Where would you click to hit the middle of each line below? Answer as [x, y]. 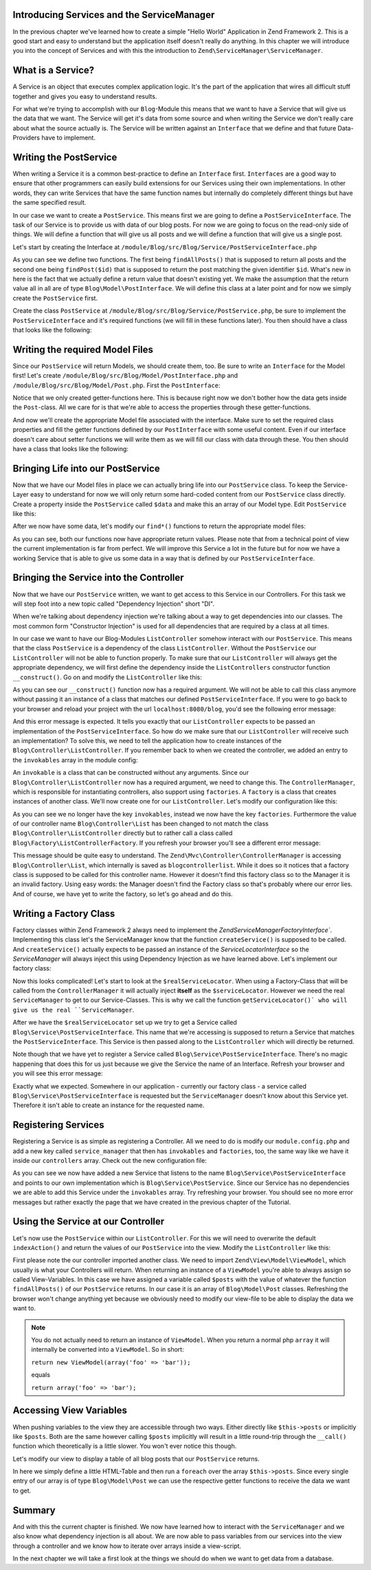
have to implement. [69, 138]
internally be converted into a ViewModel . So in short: [108, 1350]
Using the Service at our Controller [89, 1221]
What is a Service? [54, 70]
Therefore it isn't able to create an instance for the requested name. [109, 1105]
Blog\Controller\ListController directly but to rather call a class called [123, 833]
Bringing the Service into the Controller [99, 578]
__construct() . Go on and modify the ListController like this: [108, 677]
